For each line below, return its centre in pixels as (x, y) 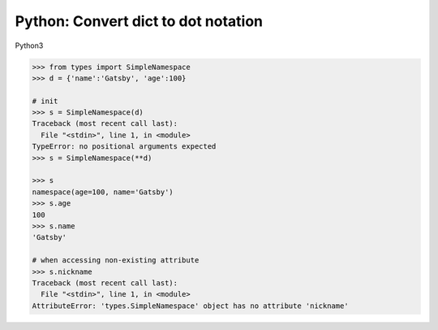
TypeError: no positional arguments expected (124, 147)
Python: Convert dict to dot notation (139, 21)
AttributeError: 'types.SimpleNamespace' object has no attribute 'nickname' (190, 306)
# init (45, 101)
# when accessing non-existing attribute (116, 261)
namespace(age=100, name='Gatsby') (103, 192)
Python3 (29, 46)
